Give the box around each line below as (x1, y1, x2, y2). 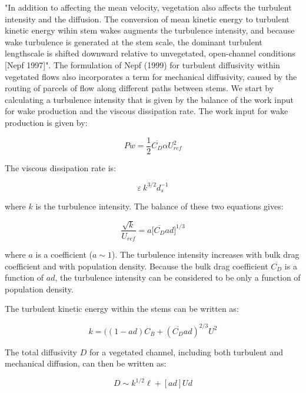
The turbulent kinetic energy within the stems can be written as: (5, 302, 239, 315)
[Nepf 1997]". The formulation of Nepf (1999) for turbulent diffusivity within (5, 58, 280, 71)
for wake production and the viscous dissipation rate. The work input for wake (5, 105, 288, 117)
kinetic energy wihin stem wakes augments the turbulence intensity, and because (5, 24, 295, 36)
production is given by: (5, 116, 88, 128)
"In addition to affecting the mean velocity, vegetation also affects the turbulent (5, 1, 292, 13)
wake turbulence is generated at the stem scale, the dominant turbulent (5, 35, 262, 48)
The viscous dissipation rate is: (5, 161, 117, 174)
